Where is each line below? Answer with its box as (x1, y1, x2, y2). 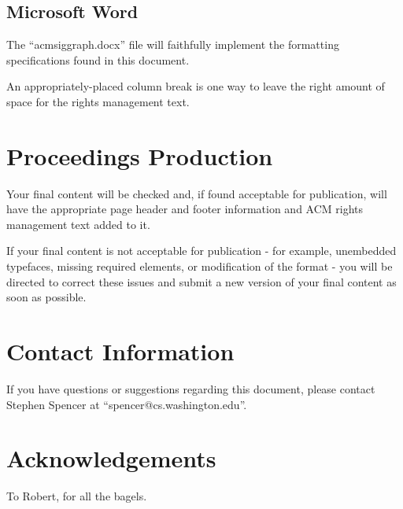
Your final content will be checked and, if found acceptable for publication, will (6, 185, 387, 201)
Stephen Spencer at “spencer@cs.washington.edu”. (6, 396, 247, 412)
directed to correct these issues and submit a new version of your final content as (6, 273, 397, 290)
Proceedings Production (6, 139, 273, 172)
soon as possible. (6, 289, 87, 305)
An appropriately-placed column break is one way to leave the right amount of (6, 78, 385, 94)
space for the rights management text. (6, 93, 190, 109)
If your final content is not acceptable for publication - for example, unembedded (6, 242, 397, 259)
